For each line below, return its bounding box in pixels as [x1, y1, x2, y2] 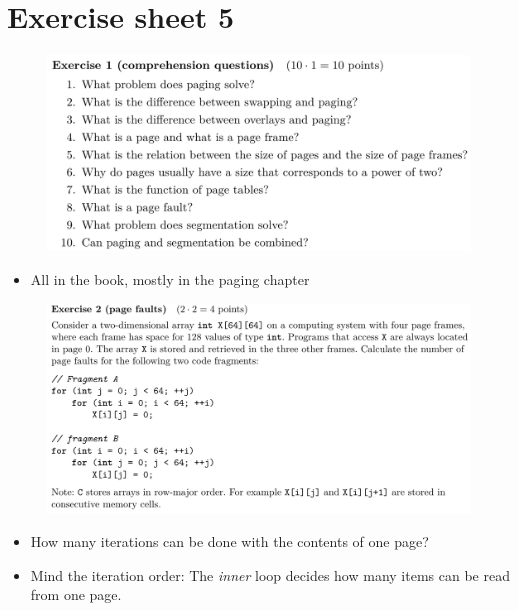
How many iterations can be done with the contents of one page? [30, 531, 429, 552]
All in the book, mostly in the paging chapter [30, 268, 310, 289]
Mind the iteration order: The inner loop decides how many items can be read [30, 564, 510, 585]
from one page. [30, 584, 122, 605]
